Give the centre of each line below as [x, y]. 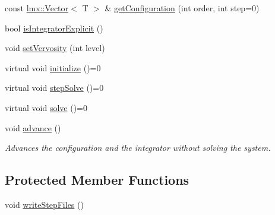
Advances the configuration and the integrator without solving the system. [138, 148]
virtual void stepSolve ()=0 [54, 88]
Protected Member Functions [97, 180]
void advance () [33, 127]
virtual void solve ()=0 [46, 107]
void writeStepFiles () [44, 204]
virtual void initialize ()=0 [53, 67]
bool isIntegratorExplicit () [54, 28]
